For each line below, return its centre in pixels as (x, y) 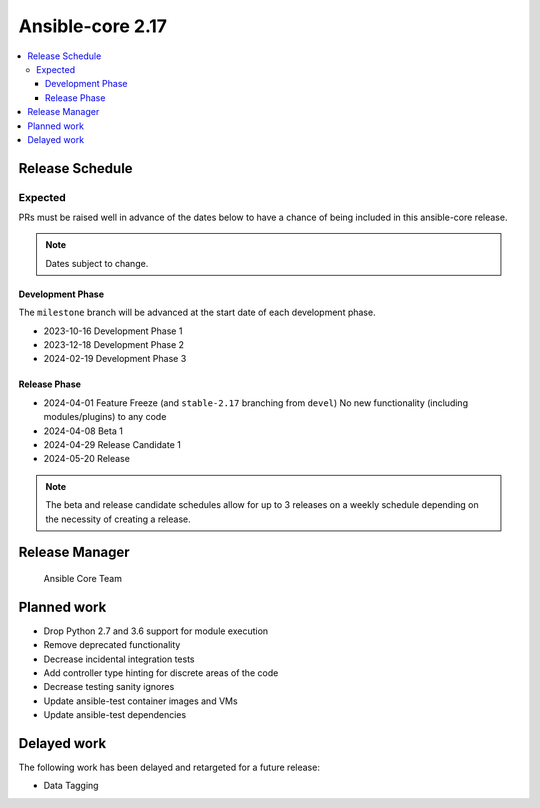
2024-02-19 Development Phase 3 (115, 359)
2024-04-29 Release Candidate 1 (112, 444)
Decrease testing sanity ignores (109, 687)
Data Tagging (71, 786)
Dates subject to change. (97, 263)
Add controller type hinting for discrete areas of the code (161, 673)
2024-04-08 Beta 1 (83, 431)
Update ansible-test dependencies (115, 715)
